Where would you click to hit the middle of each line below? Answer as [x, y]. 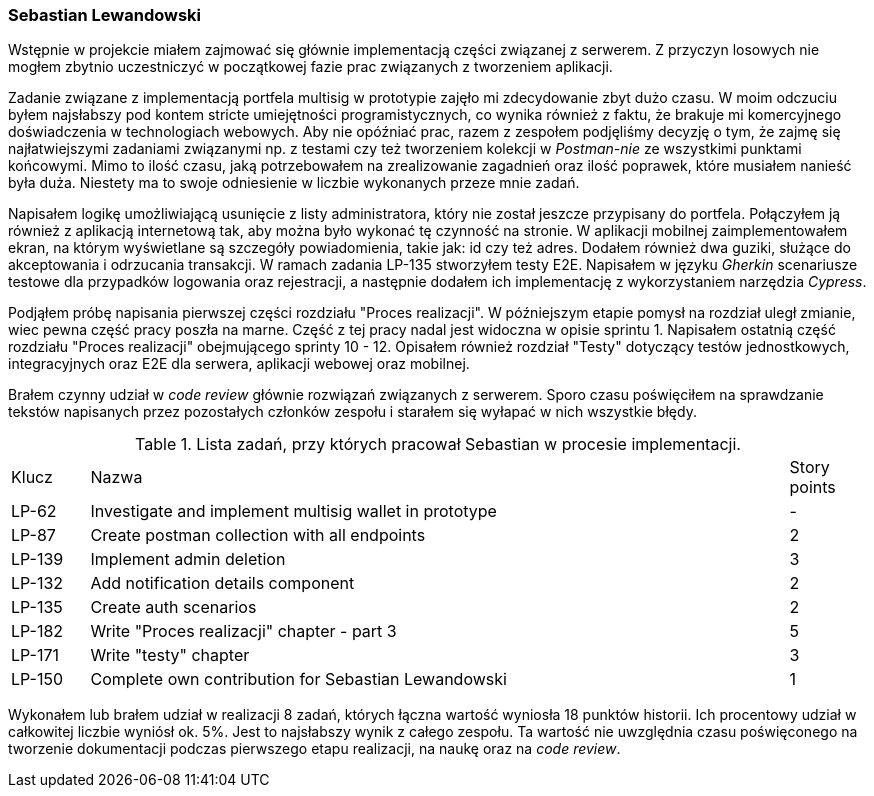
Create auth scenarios [173, 607]
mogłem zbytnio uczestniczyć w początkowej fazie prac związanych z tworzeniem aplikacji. [310, 67]
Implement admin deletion [188, 559]
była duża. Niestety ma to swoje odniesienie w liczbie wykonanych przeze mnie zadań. [294, 183]
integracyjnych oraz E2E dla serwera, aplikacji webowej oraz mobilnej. [239, 364]
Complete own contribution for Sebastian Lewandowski [298, 679]
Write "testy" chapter [170, 655]
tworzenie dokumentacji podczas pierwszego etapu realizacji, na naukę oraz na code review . [314, 749]
